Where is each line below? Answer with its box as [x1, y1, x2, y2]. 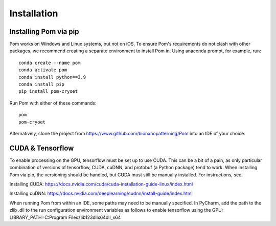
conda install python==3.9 [18, 74, 86, 80]
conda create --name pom [18, 59, 81, 66]
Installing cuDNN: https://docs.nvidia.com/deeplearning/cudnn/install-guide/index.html [9, 190, 193, 197]
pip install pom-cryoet [18, 89, 78, 94]
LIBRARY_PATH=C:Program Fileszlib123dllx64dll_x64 [9, 214, 121, 220]
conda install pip [18, 81, 65, 87]
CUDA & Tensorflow [9, 143, 74, 152]
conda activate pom [18, 67, 67, 73]
